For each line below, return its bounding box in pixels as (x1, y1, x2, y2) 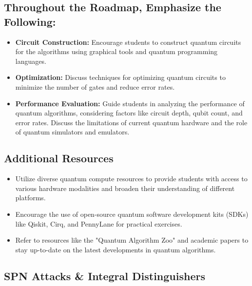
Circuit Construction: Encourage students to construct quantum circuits (15, 37, 241, 47)
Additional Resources (4, 151, 114, 166)
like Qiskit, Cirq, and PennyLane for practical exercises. (15, 218, 182, 229)
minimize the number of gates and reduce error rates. (15, 81, 175, 92)
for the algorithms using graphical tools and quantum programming (15, 46, 218, 57)
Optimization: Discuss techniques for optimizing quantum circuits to (15, 72, 226, 82)
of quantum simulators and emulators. (15, 127, 130, 137)
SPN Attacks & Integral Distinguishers (4, 268, 205, 283)
